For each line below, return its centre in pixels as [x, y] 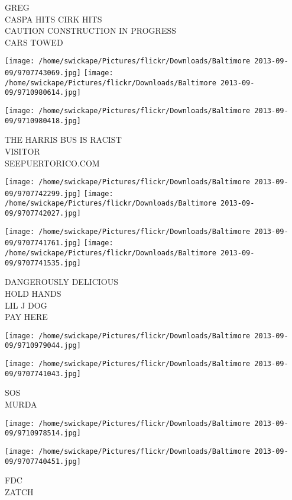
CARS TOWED [34, 42]
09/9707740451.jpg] [43, 461]
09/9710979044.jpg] [43, 346]
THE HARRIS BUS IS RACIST [63, 140]
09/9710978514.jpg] [43, 433]
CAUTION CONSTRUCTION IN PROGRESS [91, 31]
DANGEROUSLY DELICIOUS [62, 282]
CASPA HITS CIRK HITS [53, 19]
